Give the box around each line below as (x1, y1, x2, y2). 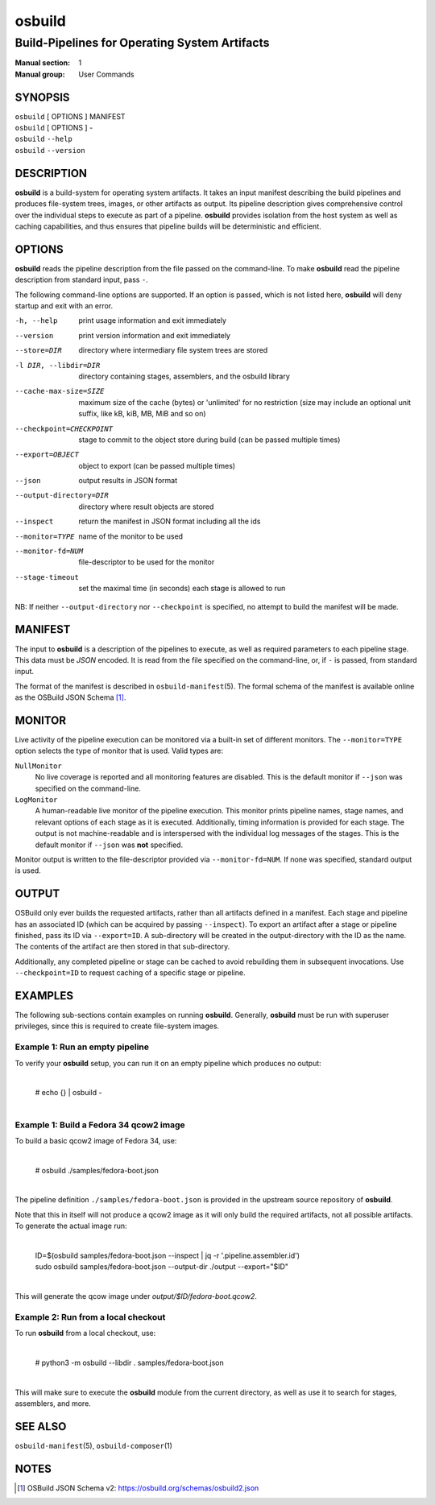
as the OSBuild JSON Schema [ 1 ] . (14, 693, 126, 702)
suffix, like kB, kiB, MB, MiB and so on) (78, 409, 206, 419)
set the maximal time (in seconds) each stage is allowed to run (78, 584, 286, 593)
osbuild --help (14, 134, 72, 144)
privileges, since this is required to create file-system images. (14, 1021, 220, 1031)
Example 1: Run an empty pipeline (14, 1041, 149, 1052)
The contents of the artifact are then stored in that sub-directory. (14, 942, 230, 952)
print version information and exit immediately (78, 330, 231, 340)
